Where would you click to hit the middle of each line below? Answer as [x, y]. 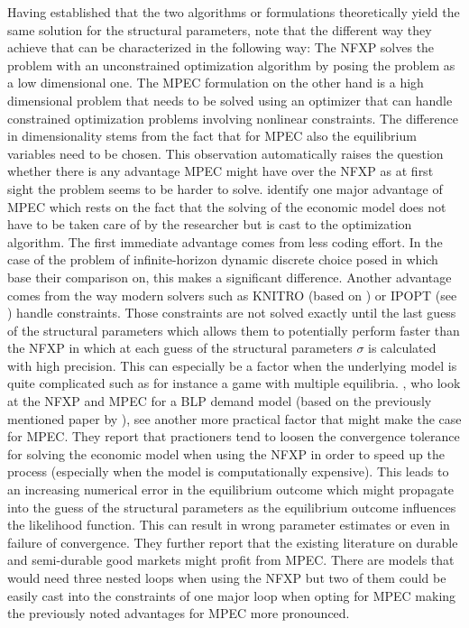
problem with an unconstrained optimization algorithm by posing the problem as [231, 65]
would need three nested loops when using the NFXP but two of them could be [227, 577]
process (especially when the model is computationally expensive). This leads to [228, 471]
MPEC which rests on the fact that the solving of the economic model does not [227, 206]
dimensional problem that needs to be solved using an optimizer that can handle [230, 100]
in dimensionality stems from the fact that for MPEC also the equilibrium [212, 136]
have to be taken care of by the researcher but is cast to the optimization [210, 224]
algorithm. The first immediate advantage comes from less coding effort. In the [225, 241]
